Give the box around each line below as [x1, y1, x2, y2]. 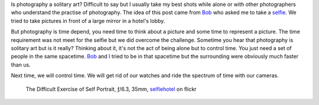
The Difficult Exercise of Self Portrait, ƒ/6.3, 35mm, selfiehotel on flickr [25, 86, 197, 93]
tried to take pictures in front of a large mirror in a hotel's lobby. [11, 17, 165, 24]
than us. [11, 61, 31, 68]
